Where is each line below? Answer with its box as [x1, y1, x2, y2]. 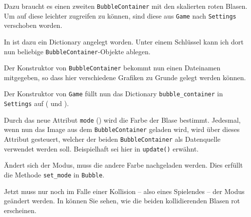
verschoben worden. [4, 20, 62, 30]
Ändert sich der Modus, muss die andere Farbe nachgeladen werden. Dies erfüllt [4, 160, 243, 170]
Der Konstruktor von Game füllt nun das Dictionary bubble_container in [4, 88, 223, 99]
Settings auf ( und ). [4, 98, 69, 108]
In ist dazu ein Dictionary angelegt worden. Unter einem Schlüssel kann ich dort [4, 36, 244, 46]
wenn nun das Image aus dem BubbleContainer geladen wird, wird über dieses [4, 124, 240, 134]
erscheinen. [4, 205, 37, 215]
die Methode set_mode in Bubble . [4, 169, 105, 179]
